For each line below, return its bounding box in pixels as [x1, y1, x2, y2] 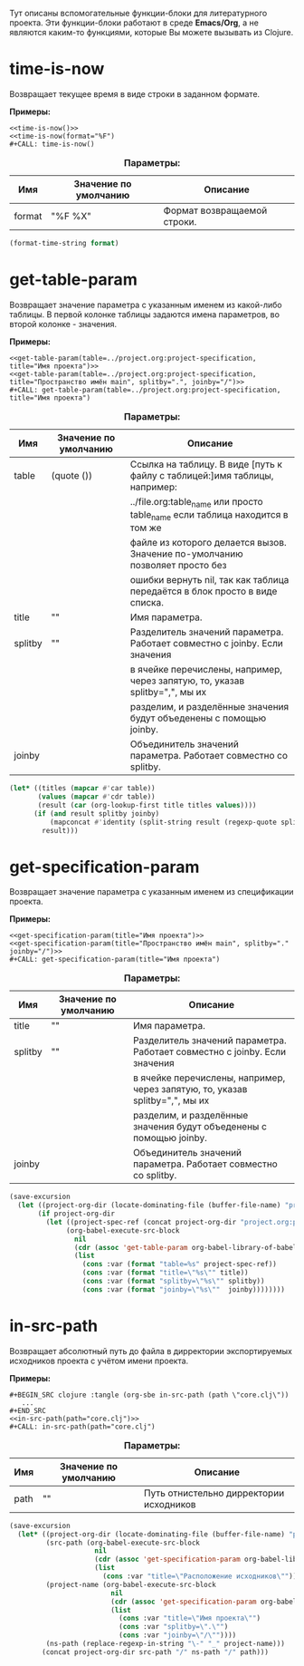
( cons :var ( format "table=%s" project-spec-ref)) [81, 1260, 278, 1269]
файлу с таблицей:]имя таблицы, [129, 469, 274, 481]
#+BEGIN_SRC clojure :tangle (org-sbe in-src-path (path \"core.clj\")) [9, 1390, 290, 1400]
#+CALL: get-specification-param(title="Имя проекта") [9, 955, 221, 964]
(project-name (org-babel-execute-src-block [45, 1580, 217, 1589]
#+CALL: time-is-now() [9, 140, 95, 149]
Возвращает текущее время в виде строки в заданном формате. [9, 88, 261, 99]
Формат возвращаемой [163, 204, 268, 217]
